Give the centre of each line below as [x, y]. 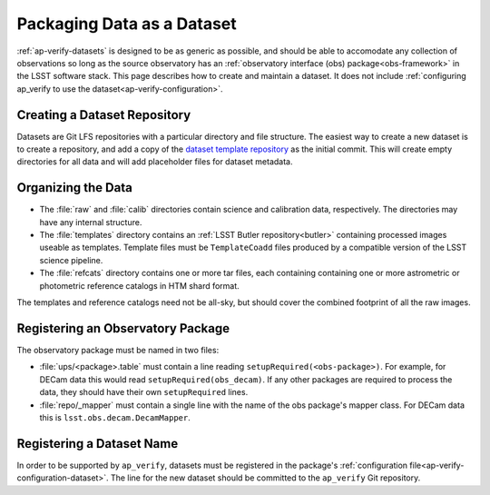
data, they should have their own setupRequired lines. [144, 392]
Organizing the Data [75, 188]
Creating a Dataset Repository [104, 115]
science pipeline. [71, 260]
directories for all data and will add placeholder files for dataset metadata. [155, 162]
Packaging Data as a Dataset [127, 24]
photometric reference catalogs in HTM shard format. [139, 285]
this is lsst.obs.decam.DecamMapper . [115, 417]
